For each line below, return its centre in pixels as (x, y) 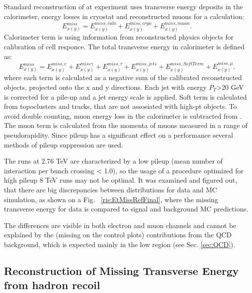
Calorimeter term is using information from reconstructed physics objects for (119, 37)
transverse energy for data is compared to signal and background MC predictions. (126, 209)
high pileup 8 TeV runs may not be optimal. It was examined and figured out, (121, 180)
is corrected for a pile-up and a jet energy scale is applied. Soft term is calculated (126, 96)
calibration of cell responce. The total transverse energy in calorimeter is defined (124, 47)
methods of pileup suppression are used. (63, 144)
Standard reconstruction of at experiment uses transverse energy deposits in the (124, 6)
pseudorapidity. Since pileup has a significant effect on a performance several (119, 135)
